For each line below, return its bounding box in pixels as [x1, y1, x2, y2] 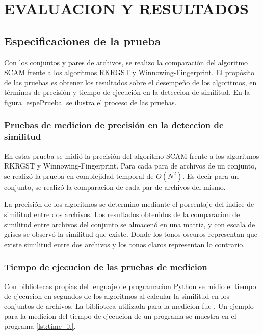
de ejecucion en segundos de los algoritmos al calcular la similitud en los [4, 291, 229, 301]
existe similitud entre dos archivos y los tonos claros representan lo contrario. [4, 238, 245, 249]
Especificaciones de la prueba [4, 33, 161, 49]
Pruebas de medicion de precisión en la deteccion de [4, 118, 224, 131]
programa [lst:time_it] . [4, 321, 76, 331]
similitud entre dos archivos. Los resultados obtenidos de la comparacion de [4, 209, 240, 220]
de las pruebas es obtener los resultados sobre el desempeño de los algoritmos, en [4, 77, 257, 87]
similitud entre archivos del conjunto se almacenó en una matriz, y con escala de [4, 219, 255, 229]
